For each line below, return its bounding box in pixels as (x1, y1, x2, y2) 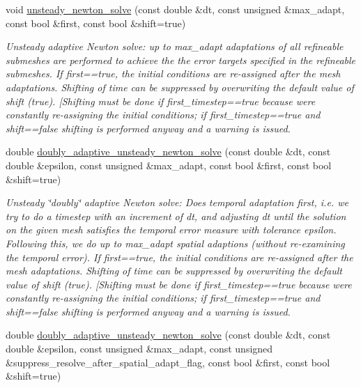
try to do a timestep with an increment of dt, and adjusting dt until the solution (6, 208, 346, 223)
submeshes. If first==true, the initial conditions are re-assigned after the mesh (6, 66, 341, 81)
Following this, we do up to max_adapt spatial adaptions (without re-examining (6, 235, 345, 250)
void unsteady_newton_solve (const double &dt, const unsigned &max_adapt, (6, 2, 345, 16)
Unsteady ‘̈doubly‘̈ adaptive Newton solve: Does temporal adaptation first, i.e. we (6, 195, 348, 210)
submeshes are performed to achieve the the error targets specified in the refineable (6, 52, 356, 67)
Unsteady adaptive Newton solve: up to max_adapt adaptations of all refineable (6, 39, 344, 54)
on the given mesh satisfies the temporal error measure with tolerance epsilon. (6, 222, 337, 237)
